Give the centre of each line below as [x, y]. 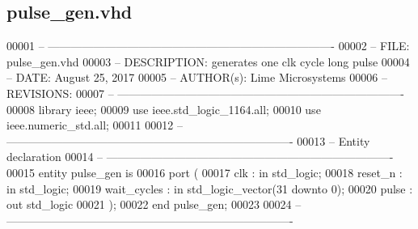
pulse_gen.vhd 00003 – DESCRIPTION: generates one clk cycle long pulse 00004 [208, 61]
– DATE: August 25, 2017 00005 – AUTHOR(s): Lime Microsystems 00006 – [197, 77]
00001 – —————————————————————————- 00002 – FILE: [208, 46]
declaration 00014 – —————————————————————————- [200, 157]
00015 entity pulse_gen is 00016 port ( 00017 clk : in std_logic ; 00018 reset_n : [205, 172]
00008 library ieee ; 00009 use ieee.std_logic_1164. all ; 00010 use [164, 109]
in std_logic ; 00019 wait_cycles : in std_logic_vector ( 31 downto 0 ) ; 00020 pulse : [210, 188]
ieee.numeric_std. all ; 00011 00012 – [95, 125]
